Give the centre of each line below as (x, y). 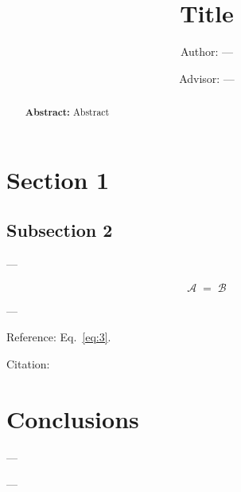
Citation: (28, 363)
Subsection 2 (60, 230)
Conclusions (73, 418)
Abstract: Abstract (67, 112)
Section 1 (58, 179)
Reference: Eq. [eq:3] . (59, 337)
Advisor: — (207, 78)
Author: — (207, 51)
